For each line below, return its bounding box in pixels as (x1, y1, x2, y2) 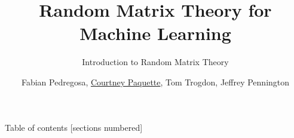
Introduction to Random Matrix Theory (82, 56, 229, 68)
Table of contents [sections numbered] (5, 121, 143, 133)
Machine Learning (79, 21, 231, 45)
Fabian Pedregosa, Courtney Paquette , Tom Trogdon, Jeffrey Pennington (21, 75, 290, 88)
